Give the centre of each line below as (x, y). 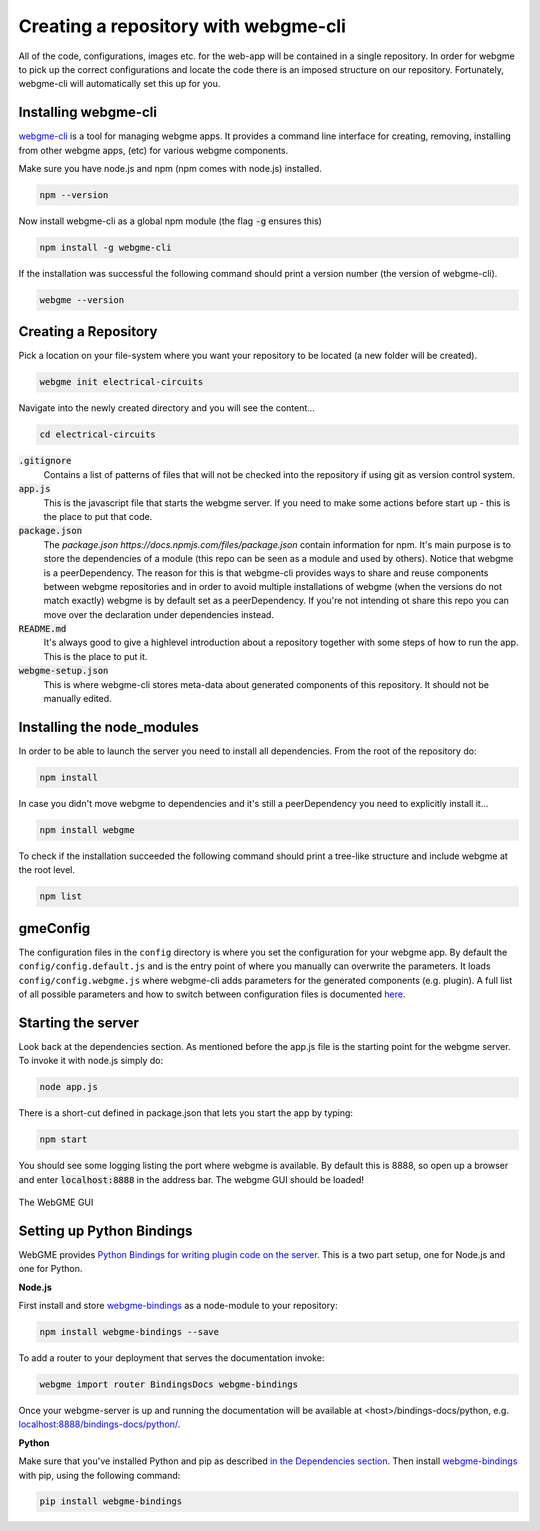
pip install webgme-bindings (111, 1501)
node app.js (69, 1087)
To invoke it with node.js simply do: (91, 1061)
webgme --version (82, 299)
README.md (42, 629)
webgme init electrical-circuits (121, 382)
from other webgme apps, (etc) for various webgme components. (153, 150)
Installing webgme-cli (87, 112)
